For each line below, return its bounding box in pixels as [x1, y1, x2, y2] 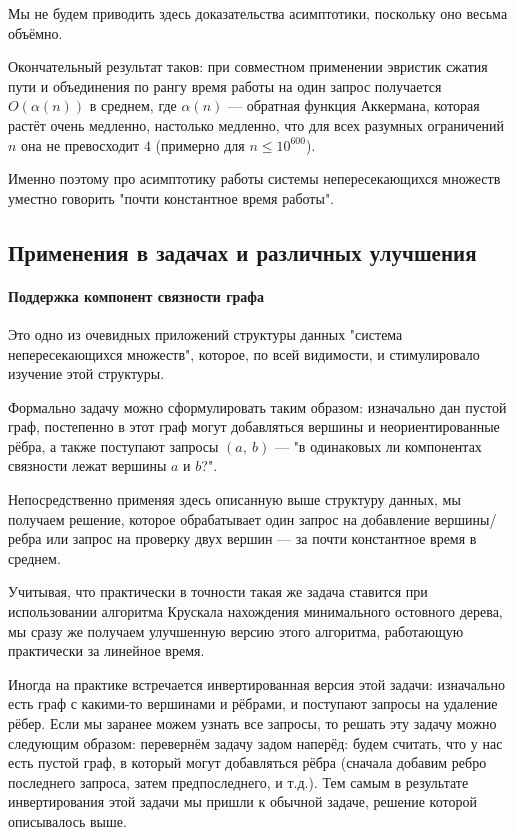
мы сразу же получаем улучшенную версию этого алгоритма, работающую [8, 620, 464, 641]
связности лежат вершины [8, 455, 167, 476]
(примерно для [155, 134, 245, 155]
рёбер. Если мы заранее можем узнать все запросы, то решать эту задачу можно [8, 713, 497, 734]
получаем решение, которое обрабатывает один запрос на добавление [8, 508, 430, 529]
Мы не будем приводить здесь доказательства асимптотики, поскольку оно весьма [8, 3, 508, 23]
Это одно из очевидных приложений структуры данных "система [8, 323, 403, 344]
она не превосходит [21, 134, 140, 155]
